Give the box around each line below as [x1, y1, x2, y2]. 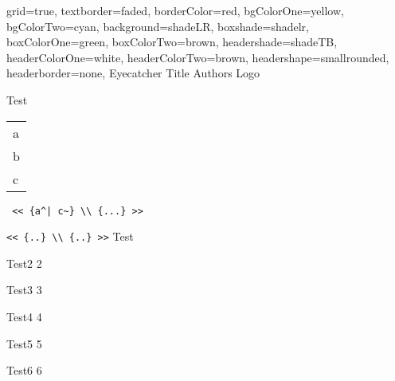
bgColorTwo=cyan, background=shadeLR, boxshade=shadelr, [6, 18, 309, 34]
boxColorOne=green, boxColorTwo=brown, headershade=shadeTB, [6, 33, 338, 50]
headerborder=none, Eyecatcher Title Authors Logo [6, 65, 260, 81]
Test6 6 [6, 362, 42, 379]
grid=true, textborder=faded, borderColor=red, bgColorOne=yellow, [6, 2, 344, 18]
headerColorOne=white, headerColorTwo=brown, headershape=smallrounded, [6, 49, 389, 65]
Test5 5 [6, 335, 42, 352]
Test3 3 [6, 281, 42, 298]
